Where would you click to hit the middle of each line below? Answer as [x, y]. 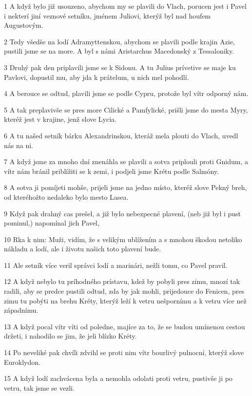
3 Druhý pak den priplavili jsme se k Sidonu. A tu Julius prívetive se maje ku [120, 67]
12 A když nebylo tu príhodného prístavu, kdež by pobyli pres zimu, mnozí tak [122, 281]
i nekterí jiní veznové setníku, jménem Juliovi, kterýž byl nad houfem [107, 15]
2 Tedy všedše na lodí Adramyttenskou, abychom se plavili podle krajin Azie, [119, 41]
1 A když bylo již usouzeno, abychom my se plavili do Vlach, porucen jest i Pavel [125, 6]
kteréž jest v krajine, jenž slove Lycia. [60, 119]
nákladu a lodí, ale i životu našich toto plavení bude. [83, 249]
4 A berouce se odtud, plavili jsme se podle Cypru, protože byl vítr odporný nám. [126, 93]
